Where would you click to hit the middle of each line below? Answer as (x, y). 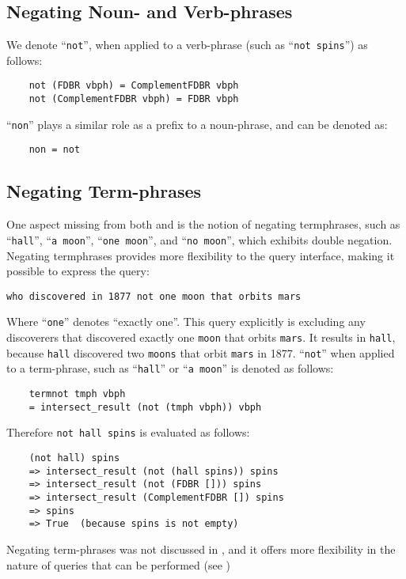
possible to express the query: (78, 271)
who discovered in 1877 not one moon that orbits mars (154, 296)
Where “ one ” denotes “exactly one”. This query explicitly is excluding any (186, 322)
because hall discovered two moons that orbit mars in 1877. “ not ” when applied (201, 352)
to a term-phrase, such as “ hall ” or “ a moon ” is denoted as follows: (170, 368)
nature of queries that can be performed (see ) (119, 564)
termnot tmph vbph (77, 394)
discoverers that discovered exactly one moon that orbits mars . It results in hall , (201, 337)
